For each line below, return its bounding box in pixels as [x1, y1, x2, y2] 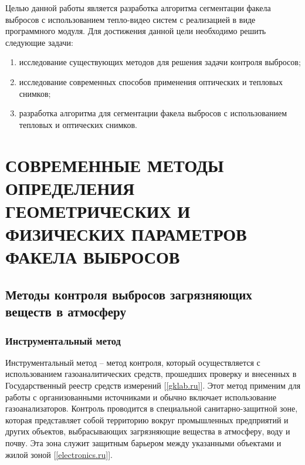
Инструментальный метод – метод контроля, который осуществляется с [5, 356, 260, 368]
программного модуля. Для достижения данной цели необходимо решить [5, 25, 266, 37]
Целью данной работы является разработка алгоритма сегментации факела [5, 2, 271, 14]
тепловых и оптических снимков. [19, 118, 137, 130]
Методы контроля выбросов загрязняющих [5, 285, 252, 303]
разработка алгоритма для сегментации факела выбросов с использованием [19, 107, 287, 119]
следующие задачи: [5, 36, 73, 48]
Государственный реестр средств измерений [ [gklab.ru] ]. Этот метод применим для [5, 379, 301, 392]
